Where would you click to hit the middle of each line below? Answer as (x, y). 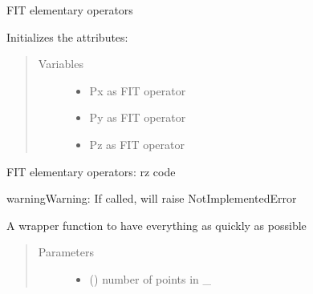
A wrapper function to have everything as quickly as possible (156, 225)
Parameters (66, 252)
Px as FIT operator (138, 90)
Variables (61, 64)
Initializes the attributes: (67, 36)
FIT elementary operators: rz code (91, 171)
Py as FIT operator (138, 117)
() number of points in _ (150, 278)
